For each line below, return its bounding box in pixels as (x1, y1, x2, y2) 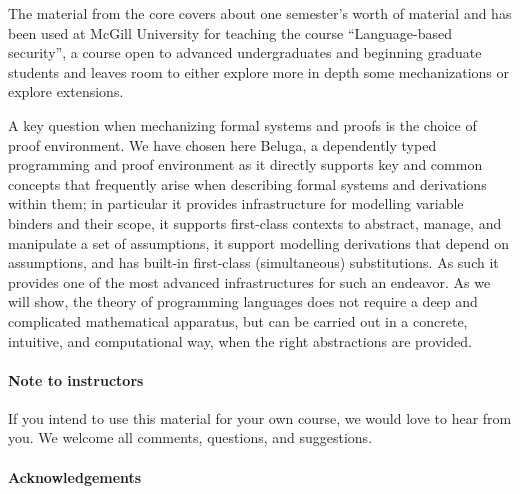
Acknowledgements (8, 466, 142, 487)
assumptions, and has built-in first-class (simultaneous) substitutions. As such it (8, 252, 499, 273)
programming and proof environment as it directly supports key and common (8, 154, 483, 175)
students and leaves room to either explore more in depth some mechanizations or (8, 61, 510, 82)
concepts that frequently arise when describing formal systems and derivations (8, 173, 487, 194)
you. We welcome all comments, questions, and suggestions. (8, 427, 373, 448)
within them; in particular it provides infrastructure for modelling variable (8, 193, 464, 214)
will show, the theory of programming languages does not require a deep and (8, 291, 478, 312)
